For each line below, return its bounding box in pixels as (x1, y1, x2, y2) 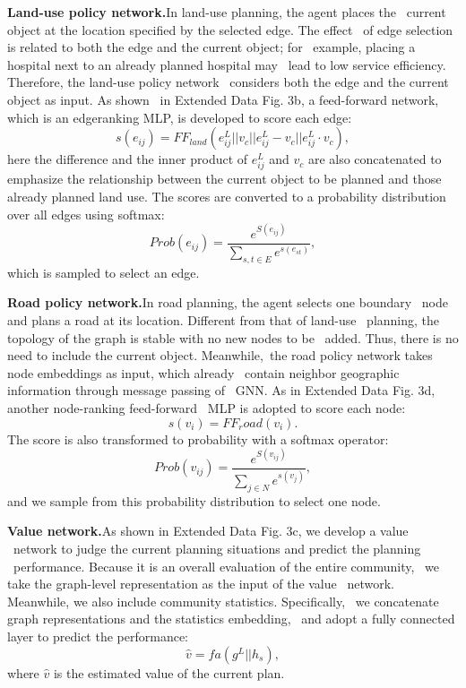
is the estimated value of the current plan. (53, 663, 285, 682)
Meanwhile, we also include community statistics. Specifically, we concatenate (7, 591, 439, 610)
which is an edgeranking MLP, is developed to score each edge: (7, 107, 352, 126)
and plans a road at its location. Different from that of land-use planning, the (7, 310, 440, 329)
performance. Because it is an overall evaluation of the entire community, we (13, 556, 439, 575)
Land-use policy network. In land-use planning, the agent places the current (7, 3, 446, 21)
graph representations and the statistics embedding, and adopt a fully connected (7, 609, 455, 628)
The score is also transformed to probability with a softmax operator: (7, 429, 389, 448)
